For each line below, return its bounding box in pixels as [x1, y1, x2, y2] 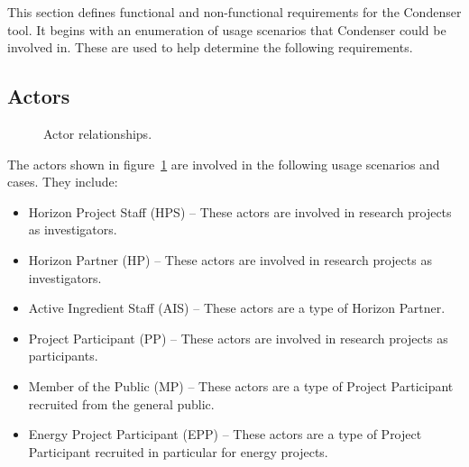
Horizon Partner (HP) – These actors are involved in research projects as [28, 250, 432, 269]
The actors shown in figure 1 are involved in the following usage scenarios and [7, 154, 440, 173]
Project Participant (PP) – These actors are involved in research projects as [28, 328, 448, 347]
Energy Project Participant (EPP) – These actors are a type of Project [28, 425, 422, 444]
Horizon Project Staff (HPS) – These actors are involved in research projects [28, 202, 452, 221]
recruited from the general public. [28, 394, 215, 413]
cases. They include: [7, 172, 118, 191]
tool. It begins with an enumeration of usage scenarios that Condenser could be [7, 20, 446, 39]
